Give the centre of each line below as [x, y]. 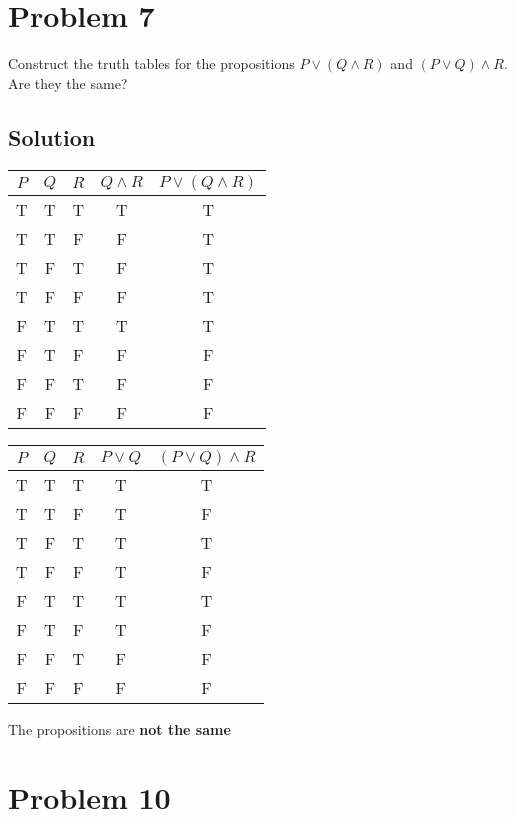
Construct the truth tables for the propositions [151, 63]
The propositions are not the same [119, 728]
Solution [52, 136]
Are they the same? [68, 82]
